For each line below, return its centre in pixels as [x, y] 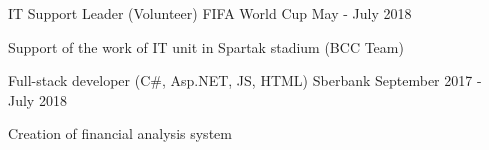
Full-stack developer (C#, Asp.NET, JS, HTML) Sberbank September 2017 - [245, 80]
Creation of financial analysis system [120, 133]
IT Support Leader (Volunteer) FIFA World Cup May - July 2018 [210, 13]
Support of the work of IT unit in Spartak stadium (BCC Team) [206, 46]
